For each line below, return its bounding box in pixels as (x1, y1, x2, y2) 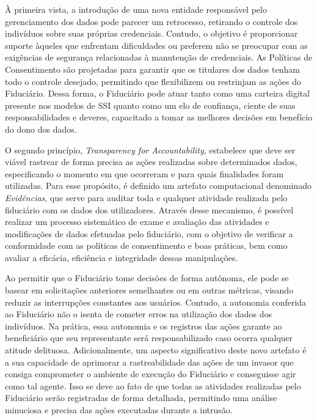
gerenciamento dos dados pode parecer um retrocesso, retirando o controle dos (5, 15, 298, 28)
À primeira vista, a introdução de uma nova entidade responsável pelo (5, 3, 267, 15)
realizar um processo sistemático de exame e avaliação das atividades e (5, 215, 269, 228)
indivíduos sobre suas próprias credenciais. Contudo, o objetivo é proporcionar (5, 27, 298, 40)
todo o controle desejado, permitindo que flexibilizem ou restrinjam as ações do (5, 75, 302, 87)
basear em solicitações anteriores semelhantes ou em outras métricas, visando (5, 284, 294, 297)
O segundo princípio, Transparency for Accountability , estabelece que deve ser (5, 143, 296, 156)
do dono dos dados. (5, 122, 77, 135)
